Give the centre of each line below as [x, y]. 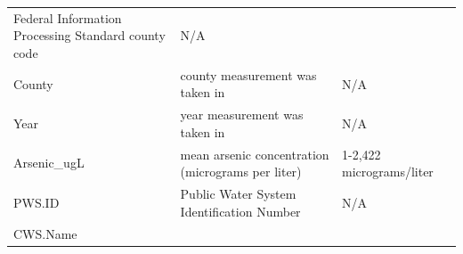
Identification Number [240, 211]
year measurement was [242, 115]
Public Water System [238, 194]
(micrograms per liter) [241, 172]
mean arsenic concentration [255, 154]
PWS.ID [37, 202]
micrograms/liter [387, 172]
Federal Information [68, 17]
